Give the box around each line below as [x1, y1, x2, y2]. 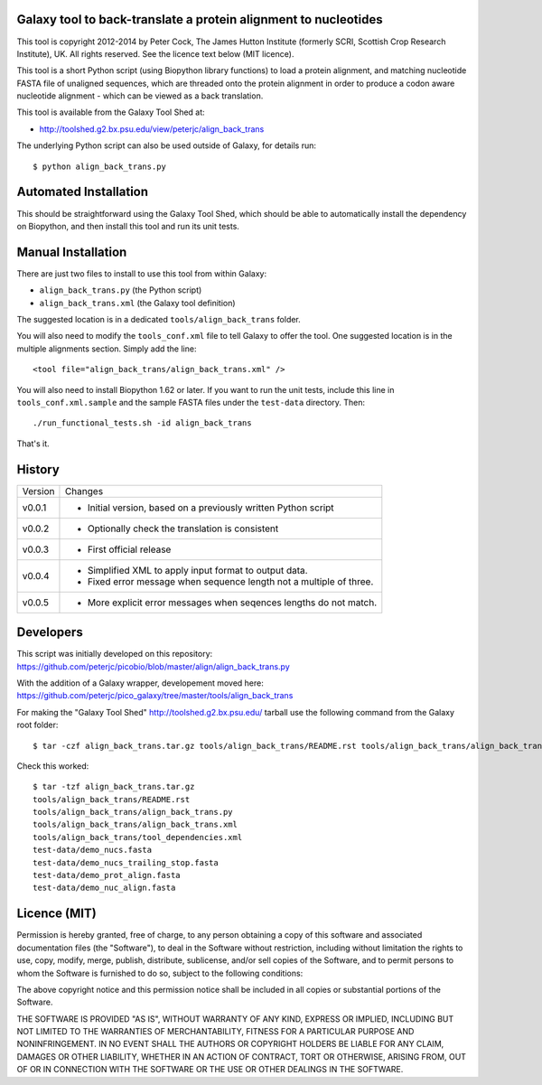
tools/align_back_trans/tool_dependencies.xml [33, 832, 243, 842]
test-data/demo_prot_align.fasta [33, 870, 181, 881]
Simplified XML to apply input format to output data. [87, 564, 308, 576]
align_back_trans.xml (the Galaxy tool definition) [39, 297, 236, 308]
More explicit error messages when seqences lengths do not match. [87, 596, 378, 609]
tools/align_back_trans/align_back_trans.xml [33, 819, 238, 830]
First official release [87, 543, 172, 556]
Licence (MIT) [16, 906, 97, 921]
